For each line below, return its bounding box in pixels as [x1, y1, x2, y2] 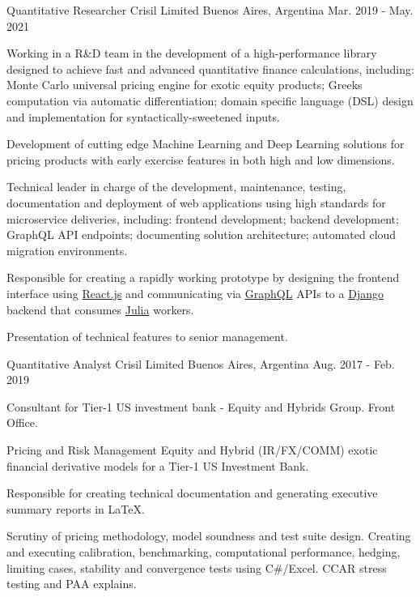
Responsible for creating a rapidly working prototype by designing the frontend [6, 269, 400, 286]
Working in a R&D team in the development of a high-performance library [6, 45, 377, 62]
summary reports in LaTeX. [6, 500, 145, 517]
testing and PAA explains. [6, 575, 137, 592]
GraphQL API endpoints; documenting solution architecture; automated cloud [6, 226, 397, 243]
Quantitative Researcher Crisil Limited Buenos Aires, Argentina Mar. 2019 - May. [6, 2, 414, 18]
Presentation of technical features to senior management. [6, 328, 288, 345]
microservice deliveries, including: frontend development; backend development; [6, 210, 399, 227]
